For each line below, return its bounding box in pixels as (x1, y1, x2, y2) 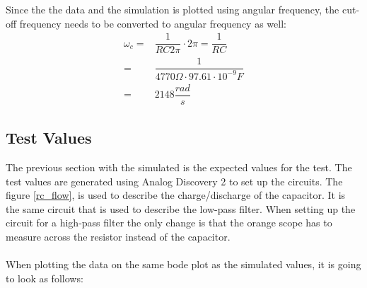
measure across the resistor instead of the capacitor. (6, 229, 231, 243)
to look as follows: (6, 270, 83, 285)
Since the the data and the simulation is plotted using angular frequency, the (6, 2, 339, 16)
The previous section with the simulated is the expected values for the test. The (6, 160, 352, 175)
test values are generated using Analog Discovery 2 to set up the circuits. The (6, 173, 343, 188)
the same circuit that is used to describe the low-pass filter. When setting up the (6, 201, 356, 216)
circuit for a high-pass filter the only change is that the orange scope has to (6, 215, 332, 230)
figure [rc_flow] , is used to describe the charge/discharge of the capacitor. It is (6, 188, 346, 202)
